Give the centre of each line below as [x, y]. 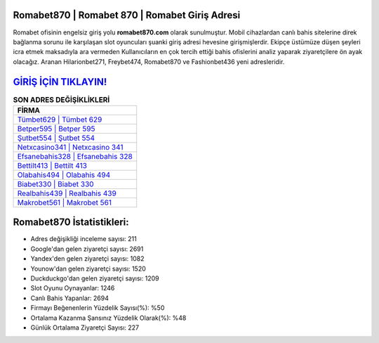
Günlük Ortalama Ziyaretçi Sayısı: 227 [85, 328]
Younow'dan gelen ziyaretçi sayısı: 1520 [88, 268]
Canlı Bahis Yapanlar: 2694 [69, 298]
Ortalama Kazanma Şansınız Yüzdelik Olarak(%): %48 [108, 318]
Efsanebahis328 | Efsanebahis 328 [75, 156]
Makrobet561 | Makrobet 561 [65, 202]
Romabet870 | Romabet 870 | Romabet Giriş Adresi [127, 15]
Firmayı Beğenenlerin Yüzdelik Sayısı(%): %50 [98, 308]
